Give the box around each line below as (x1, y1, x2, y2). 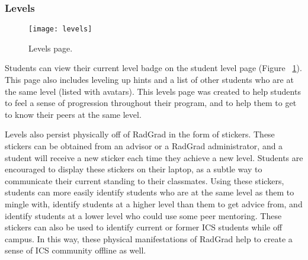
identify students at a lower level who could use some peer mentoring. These (5, 209, 282, 222)
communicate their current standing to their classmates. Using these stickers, (5, 174, 284, 187)
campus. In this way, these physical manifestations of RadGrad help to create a (5, 232, 293, 245)
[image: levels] (28, 25, 92, 34)
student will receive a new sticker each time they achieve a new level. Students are (5, 151, 303, 163)
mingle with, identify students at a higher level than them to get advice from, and (5, 198, 303, 210)
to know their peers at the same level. (5, 108, 142, 120)
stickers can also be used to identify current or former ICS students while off (5, 221, 283, 233)
